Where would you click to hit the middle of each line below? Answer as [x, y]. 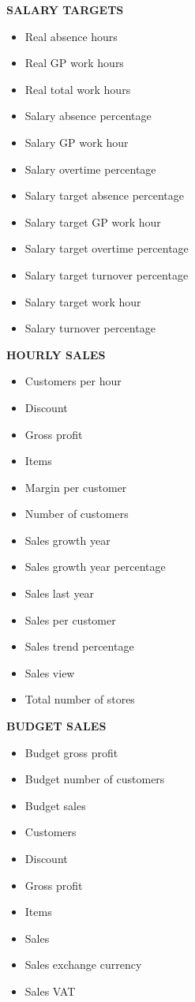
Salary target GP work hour [93, 221]
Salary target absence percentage [105, 195]
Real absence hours [71, 36]
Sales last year [60, 593]
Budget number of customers [95, 779]
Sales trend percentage [79, 646]
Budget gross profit [71, 752]
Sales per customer [70, 619]
